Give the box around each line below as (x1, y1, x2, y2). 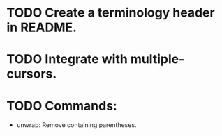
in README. (6, 19, 77, 35)
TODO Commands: (6, 98, 118, 114)
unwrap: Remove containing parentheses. (16, 121, 137, 129)
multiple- (130, 51, 185, 67)
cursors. (6, 66, 57, 82)
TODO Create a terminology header (6, 5, 215, 21)
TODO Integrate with (6, 51, 128, 67)
